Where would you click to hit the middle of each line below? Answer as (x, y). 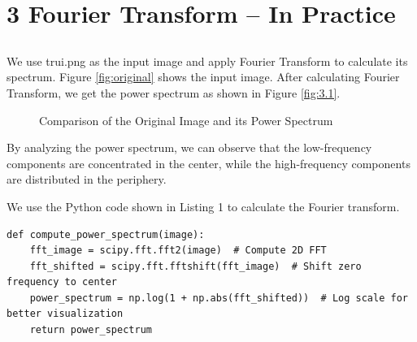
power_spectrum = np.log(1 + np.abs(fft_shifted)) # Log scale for (219, 298)
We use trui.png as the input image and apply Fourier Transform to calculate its (207, 61)
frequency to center (62, 282)
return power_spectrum (91, 330)
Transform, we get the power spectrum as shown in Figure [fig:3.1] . (174, 92)
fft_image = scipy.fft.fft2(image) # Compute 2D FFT (178, 251)
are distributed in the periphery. (87, 179)
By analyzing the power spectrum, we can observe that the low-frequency (189, 147)
